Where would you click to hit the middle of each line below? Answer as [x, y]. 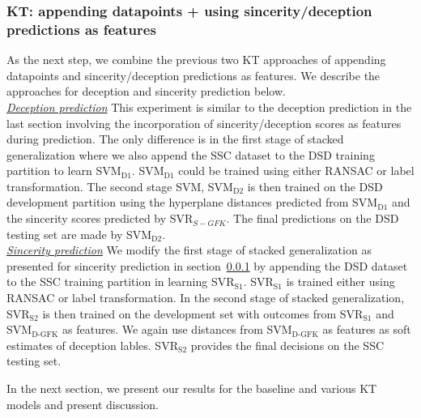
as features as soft [367, 329]
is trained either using [340, 282]
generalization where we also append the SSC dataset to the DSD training [191, 154]
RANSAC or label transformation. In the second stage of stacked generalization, [206, 298]
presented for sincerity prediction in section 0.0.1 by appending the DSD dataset [207, 265]
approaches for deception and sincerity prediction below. [146, 91]
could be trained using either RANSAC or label [296, 171]
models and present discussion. [83, 404]
